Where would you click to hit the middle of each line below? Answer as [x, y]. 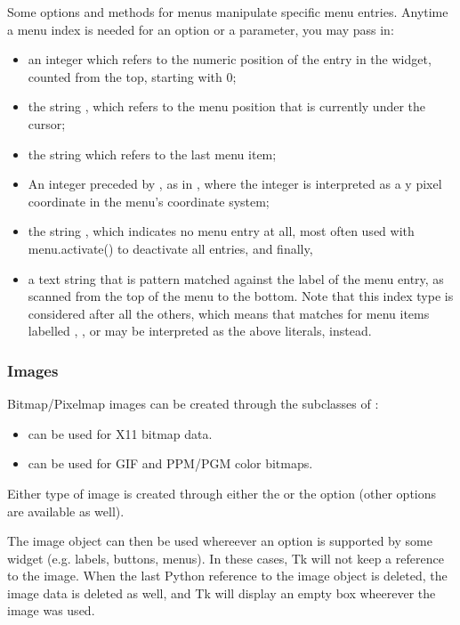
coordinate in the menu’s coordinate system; [149, 201]
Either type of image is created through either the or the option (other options [222, 493]
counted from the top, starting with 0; [132, 76]
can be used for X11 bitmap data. [120, 433]
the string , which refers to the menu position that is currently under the [227, 106]
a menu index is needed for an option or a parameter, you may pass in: [201, 29]
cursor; [47, 123]
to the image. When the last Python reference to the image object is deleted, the [227, 576]
